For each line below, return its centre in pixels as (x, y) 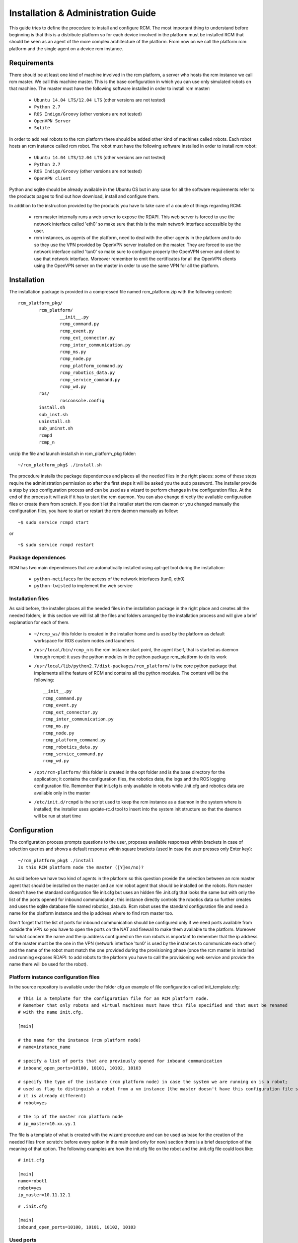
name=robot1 (33, 1181)
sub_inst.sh (53, 414)
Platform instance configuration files (54, 977)
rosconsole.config (82, 400)
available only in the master (62, 793)
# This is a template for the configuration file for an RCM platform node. (114, 998)
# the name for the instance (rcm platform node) (80, 1040)
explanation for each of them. (39, 622)
